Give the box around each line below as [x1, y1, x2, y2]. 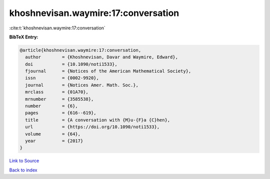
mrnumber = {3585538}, [25, 96, 94, 102]
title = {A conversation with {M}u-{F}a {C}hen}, [25, 117, 170, 123]
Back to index [9, 167, 37, 173]
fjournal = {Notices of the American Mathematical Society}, [25, 68, 191, 74]
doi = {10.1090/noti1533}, [25, 61, 117, 67]
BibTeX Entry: [9, 34, 38, 40]
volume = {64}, [25, 131, 81, 137]
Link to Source [9, 158, 39, 164]
